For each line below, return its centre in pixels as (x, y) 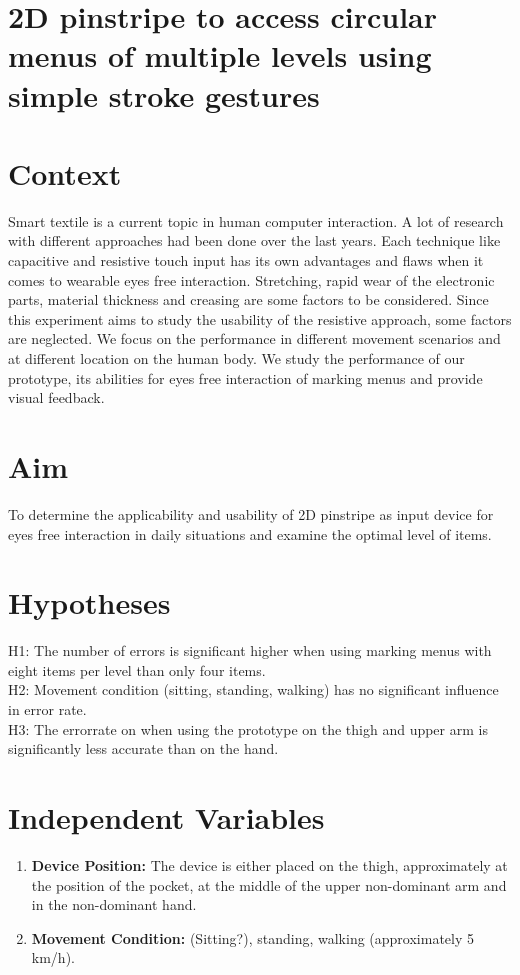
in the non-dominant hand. (114, 904)
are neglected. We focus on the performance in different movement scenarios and (254, 338)
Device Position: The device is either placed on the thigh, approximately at (269, 864)
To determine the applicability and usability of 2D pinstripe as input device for (251, 513)
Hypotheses (89, 602)
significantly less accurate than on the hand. (143, 748)
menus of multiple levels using (220, 55)
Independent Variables (166, 817)
